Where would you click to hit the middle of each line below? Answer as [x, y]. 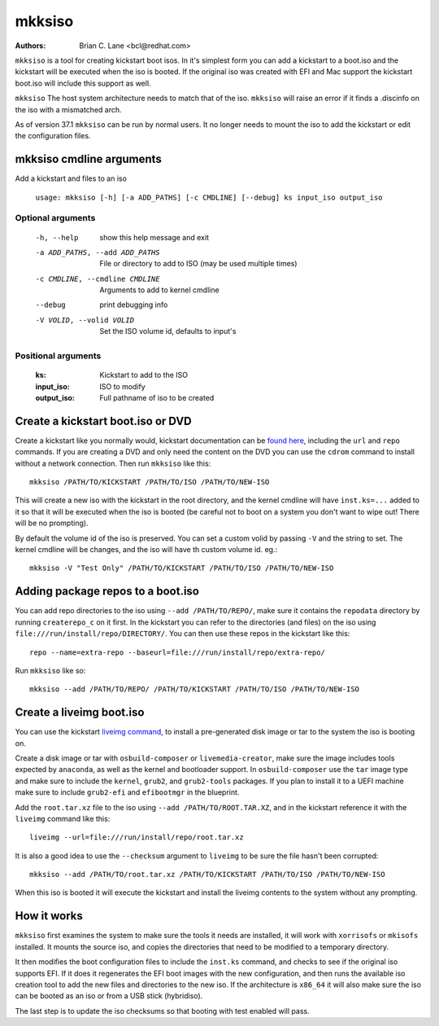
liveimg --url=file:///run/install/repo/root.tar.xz [137, 837]
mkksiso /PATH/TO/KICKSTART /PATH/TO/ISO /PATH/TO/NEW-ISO [150, 482]
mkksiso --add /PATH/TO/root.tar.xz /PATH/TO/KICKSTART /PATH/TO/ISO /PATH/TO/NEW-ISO [207, 875]
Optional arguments [55, 218]
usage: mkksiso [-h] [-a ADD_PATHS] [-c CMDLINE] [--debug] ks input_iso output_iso [209, 197]
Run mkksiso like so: [50, 670]
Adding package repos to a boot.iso [107, 592]
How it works [49, 916]
